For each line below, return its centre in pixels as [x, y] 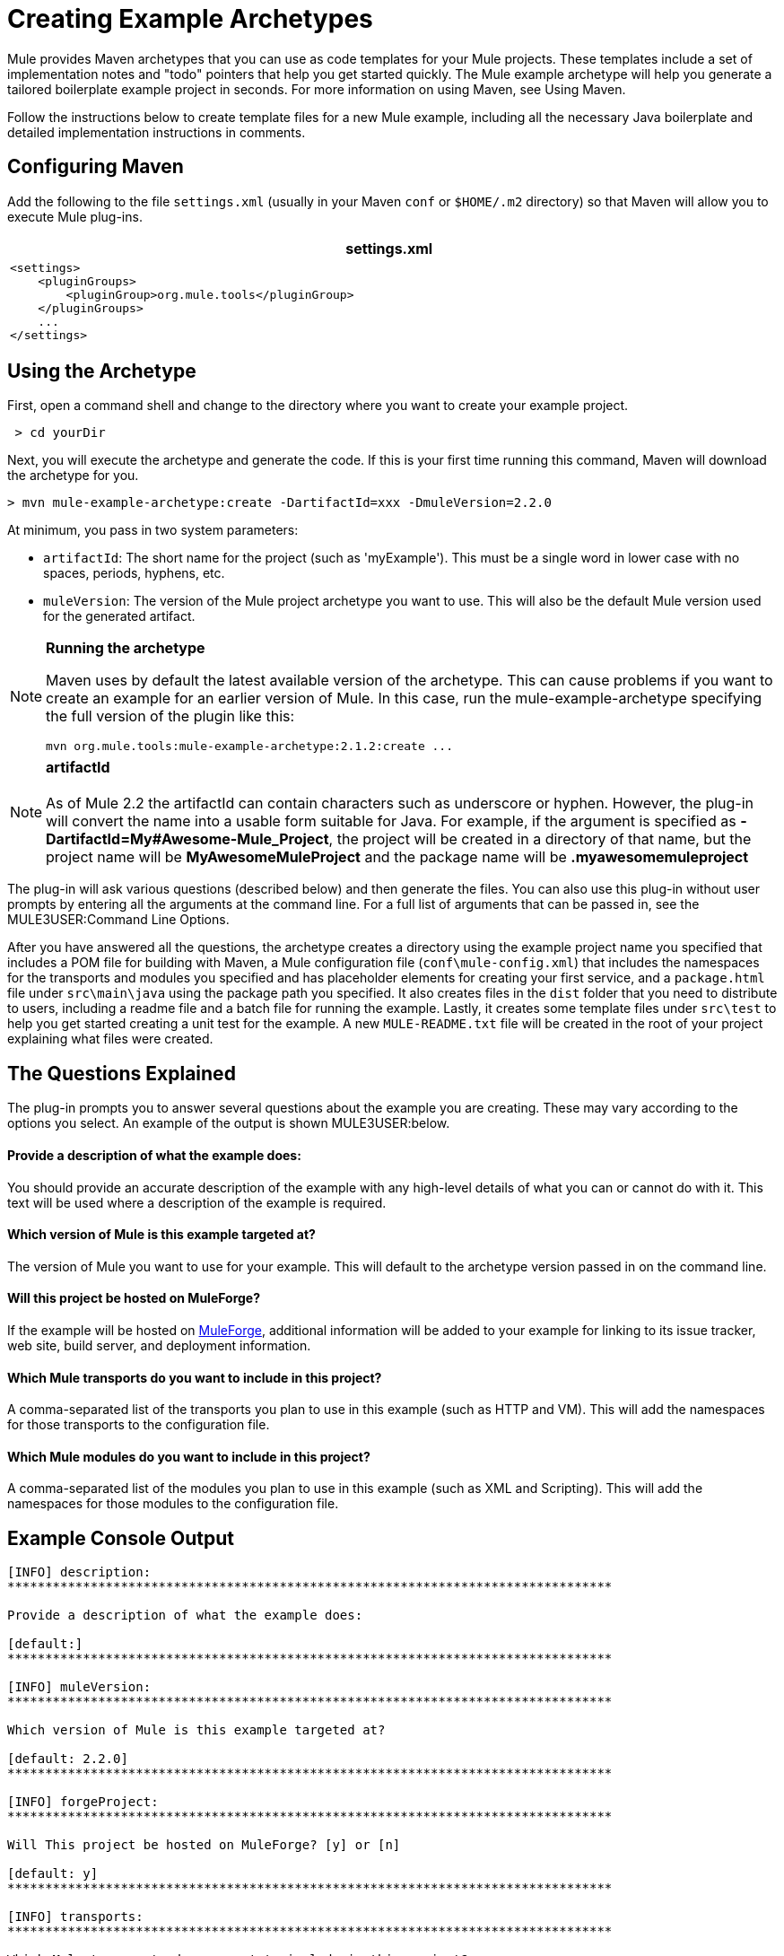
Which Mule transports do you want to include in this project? [195, 1377]
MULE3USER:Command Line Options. [118, 920]
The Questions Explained [122, 1073]
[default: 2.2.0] [68, 1759]
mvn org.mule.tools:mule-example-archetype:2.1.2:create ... [250, 747]
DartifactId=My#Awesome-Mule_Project [187, 839]
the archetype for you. [73, 476]
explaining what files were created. [110, 1039]
